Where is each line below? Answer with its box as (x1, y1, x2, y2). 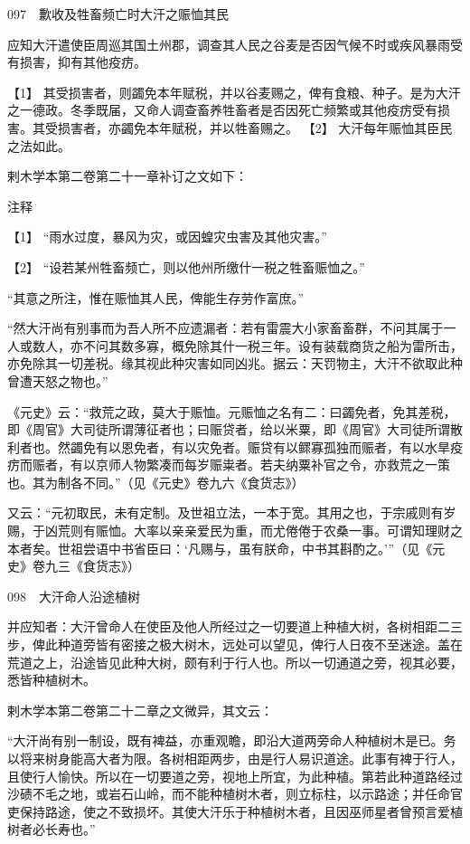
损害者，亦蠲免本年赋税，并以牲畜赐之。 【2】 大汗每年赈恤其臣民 (57, 118, 453, 137)
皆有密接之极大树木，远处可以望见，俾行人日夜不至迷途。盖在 (95, 635, 463, 654)
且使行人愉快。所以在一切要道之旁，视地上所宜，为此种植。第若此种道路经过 (7, 766, 463, 785)
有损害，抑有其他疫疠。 (7, 52, 146, 71)
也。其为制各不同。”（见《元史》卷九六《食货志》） (7, 472, 305, 491)
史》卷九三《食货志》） (7, 556, 140, 575)
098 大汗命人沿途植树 (7, 586, 140, 605)
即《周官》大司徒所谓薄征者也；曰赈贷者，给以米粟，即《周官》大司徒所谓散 (7, 420, 463, 439)
